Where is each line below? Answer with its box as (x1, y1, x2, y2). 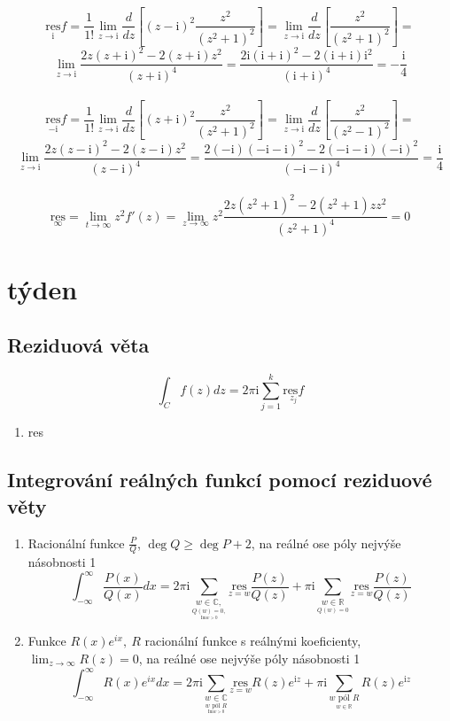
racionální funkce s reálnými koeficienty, (144, 632, 361, 650)
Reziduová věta (7, 331, 150, 359)
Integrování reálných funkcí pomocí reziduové (7, 466, 432, 493)
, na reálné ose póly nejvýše (251, 533, 401, 552)
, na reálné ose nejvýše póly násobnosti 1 (138, 649, 361, 668)
